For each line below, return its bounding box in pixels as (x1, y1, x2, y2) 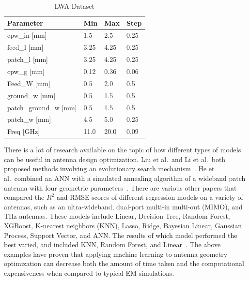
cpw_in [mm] (7, 30, 47, 40)
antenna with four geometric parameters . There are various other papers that (4, 182, 237, 192)
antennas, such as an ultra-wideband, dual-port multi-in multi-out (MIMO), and (4, 201, 243, 211)
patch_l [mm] (7, 54, 48, 64)
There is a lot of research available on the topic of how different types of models (4, 145, 241, 155)
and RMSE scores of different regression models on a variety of (56, 192, 243, 202)
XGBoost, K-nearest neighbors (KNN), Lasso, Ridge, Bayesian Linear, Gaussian (4, 221, 242, 231)
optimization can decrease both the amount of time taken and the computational (4, 258, 244, 268)
